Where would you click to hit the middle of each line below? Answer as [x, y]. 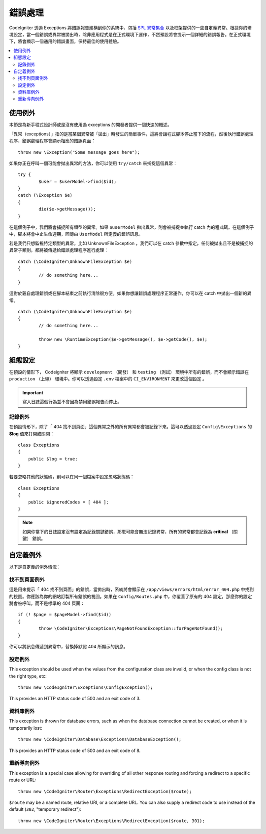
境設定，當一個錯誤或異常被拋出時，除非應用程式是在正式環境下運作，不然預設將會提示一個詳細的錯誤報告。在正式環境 [130, 34]
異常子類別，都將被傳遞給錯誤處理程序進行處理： [59, 250]
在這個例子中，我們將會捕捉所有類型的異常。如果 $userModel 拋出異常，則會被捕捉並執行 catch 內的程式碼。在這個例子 [132, 227]
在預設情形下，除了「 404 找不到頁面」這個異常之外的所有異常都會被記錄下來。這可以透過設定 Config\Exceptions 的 [131, 427]
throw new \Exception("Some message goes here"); [79, 152]
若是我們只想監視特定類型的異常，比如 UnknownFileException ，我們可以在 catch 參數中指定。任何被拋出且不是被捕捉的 [131, 243]
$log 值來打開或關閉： [32, 434]
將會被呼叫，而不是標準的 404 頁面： [47, 603]
